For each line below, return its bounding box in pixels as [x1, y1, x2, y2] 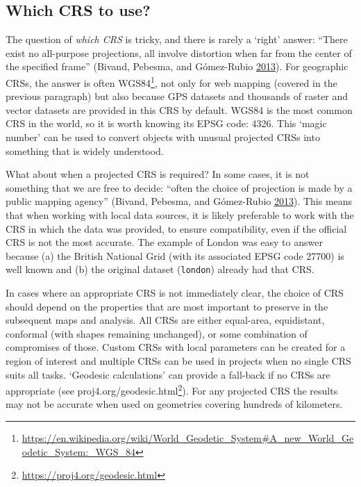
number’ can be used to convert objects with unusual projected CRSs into [6, 130, 320, 145]
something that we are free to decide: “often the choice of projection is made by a [6, 180, 353, 195]
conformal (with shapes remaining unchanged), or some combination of [6, 326, 308, 340]
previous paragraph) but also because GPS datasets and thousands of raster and [6, 89, 349, 104]
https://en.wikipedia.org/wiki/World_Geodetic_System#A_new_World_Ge [22, 431, 354, 445]
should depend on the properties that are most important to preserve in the [6, 299, 328, 313]
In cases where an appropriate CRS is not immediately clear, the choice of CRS [6, 286, 344, 300]
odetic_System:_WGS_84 [22, 444, 135, 459]
